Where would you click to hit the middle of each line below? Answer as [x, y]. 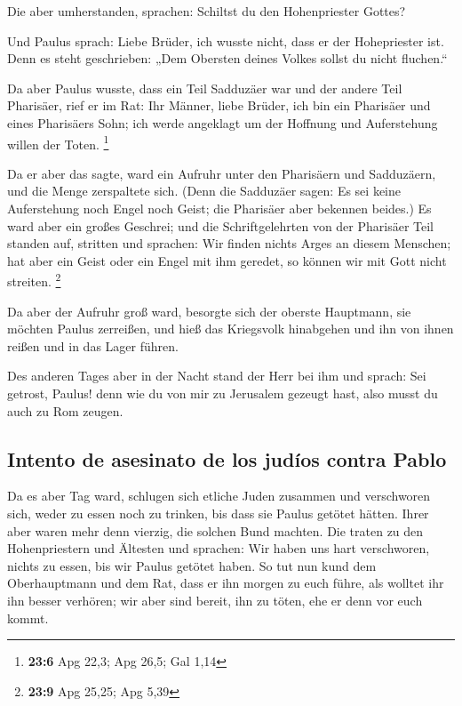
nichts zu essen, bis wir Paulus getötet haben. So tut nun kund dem [192, 565]
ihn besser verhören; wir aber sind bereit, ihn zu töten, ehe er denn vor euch [215, 600]
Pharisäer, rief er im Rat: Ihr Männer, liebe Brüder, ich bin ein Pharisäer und [219, 105]
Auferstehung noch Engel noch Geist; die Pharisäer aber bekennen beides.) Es [219, 208]
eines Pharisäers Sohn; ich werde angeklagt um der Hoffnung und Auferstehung [223, 122]
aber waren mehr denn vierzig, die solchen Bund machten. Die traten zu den [215, 530]
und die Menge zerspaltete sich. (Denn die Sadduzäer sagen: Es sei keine [204, 191]
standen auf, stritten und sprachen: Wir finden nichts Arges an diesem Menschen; [229, 243]
